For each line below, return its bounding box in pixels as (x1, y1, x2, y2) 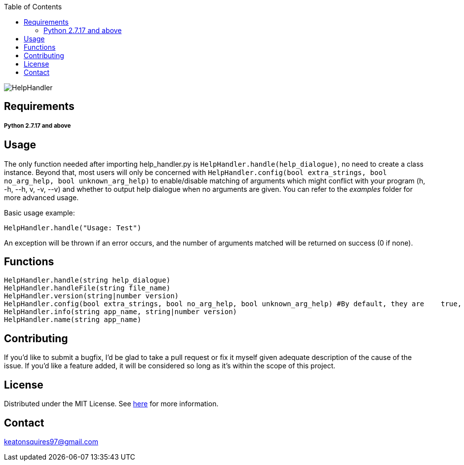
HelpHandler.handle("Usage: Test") (4, 223, 142, 232)
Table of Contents (4, 2, 62, 11)
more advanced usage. (4, 193, 79, 202)
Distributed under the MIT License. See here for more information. (4, 399, 219, 408)
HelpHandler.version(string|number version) (4, 292, 179, 300)
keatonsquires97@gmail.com (4, 437, 98, 446)
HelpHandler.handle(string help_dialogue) (4, 276, 171, 285)
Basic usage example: (4, 208, 75, 217)
